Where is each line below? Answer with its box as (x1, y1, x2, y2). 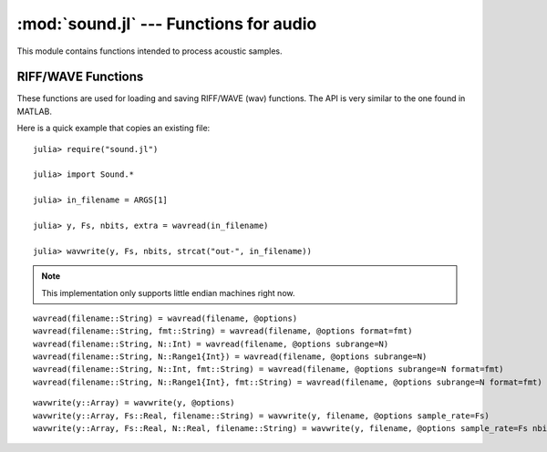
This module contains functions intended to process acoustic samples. (16, 46, 283, 56)
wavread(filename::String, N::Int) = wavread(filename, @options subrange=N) (33, 338, 389, 349)
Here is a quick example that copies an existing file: (16, 123, 211, 134)
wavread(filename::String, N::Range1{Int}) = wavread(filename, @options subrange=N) (33, 352, 428, 362)
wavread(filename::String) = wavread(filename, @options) (33, 313, 298, 324)
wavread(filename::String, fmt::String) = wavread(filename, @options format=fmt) (33, 326, 413, 336)
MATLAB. (16, 106, 52, 117)
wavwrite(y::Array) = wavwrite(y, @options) (33, 397, 236, 408)
